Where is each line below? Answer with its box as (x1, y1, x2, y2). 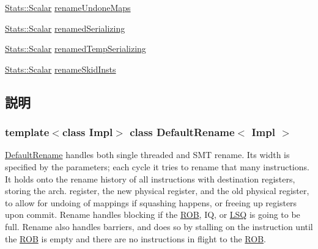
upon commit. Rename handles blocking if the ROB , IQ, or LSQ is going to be (5, 208, 300, 221)
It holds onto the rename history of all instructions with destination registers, (5, 172, 295, 185)
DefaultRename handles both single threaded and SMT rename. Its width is (5, 148, 290, 161)
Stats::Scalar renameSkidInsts (5, 62, 116, 75)
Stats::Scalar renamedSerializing (5, 21, 125, 34)
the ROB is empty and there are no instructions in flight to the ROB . (5, 232, 266, 245)
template (5, 125, 50, 140)
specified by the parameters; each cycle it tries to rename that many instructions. (5, 160, 309, 173)
